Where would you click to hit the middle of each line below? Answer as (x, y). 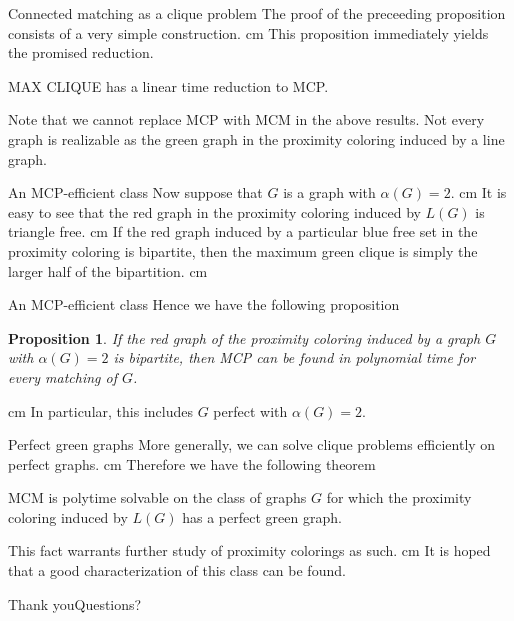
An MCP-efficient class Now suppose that (135, 192)
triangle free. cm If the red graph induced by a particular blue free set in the (243, 231)
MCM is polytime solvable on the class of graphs (157, 497)
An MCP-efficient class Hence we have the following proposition (204, 304)
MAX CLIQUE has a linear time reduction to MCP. (168, 85)
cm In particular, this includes (100, 410)
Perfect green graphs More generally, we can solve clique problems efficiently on (252, 444)
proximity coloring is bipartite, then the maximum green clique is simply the (243, 250)
